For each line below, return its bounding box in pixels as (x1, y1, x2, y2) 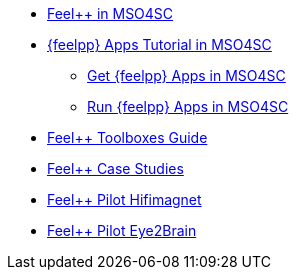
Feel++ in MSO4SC (47, 5, 174, 22)
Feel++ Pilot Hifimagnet (47, 191, 202, 208)
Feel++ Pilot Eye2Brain (47, 222, 197, 239)
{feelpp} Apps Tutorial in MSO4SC (47, 36, 272, 53)
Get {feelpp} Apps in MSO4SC (87, 67, 286, 84)
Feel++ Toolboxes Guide (47, 129, 208, 146)
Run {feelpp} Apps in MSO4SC (87, 98, 289, 115)
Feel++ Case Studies (47, 160, 184, 177)
